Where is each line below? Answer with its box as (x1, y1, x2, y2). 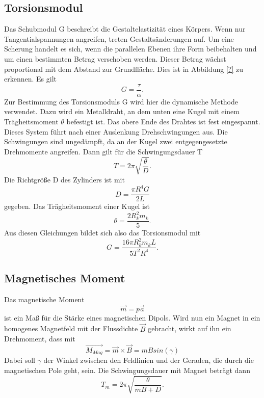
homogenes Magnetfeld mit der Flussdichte (4, 323, 138, 334)
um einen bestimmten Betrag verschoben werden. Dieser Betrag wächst (4, 53, 226, 64)
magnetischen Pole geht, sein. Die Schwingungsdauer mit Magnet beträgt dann (4, 365, 250, 376)
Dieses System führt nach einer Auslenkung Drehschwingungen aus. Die (4, 126, 228, 137)
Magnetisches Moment (4, 270, 125, 286)
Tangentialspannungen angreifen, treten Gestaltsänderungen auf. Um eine (4, 33, 234, 44)
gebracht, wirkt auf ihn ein (148, 323, 231, 334)
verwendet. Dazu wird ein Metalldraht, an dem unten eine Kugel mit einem (4, 106, 240, 117)
